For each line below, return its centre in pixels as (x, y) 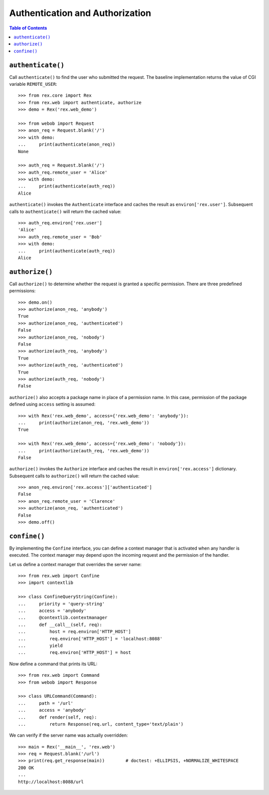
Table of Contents (28, 28)
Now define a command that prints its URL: (53, 664)
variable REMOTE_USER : (33, 84)
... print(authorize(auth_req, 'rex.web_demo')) (84, 451)
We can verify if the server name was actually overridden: (68, 735)
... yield (41, 646)
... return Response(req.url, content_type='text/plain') (101, 724)
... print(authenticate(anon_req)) (67, 144)
